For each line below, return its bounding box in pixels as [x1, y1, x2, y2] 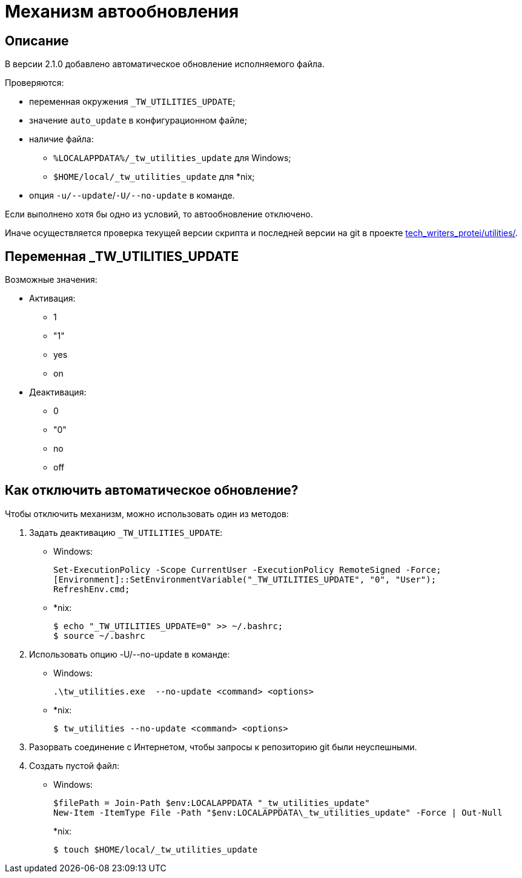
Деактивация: [29, 387, 87, 398]
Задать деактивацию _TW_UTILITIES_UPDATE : [29, 527, 223, 538]
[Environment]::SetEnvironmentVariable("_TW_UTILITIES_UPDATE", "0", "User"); [53, 574, 437, 584]
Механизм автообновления [5, 1, 239, 22]
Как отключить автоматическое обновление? [5, 483, 299, 498]
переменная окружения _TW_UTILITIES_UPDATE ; [29, 96, 236, 107]
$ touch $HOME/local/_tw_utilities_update [53, 844, 258, 854]
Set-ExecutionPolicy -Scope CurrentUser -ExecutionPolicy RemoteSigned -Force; [53, 564, 441, 575]
